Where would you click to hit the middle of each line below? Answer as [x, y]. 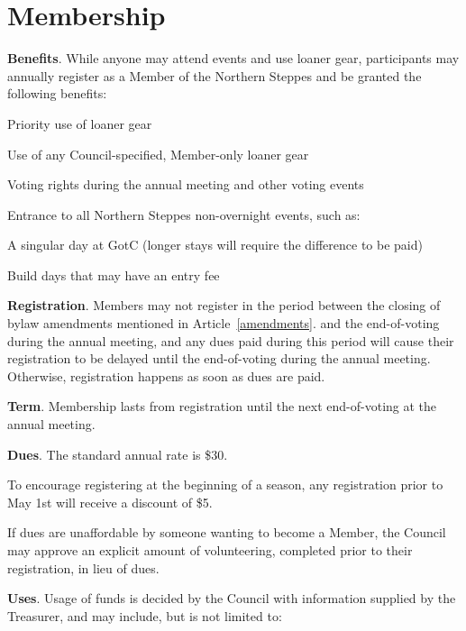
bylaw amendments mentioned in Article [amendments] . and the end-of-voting [224, 323]
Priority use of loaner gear [80, 123]
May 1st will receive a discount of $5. [110, 502]
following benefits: [57, 93]
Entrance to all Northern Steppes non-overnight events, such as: [184, 214]
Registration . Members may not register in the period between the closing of [224, 305]
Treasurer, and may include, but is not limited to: [145, 615]
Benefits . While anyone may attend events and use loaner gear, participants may [233, 58]
